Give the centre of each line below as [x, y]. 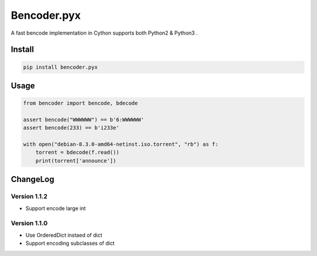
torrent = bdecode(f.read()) [77, 152]
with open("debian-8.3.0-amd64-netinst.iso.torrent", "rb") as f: [121, 144]
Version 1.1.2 [29, 197]
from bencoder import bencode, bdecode [80, 103]
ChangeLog [33, 179]
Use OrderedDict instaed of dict [64, 235]
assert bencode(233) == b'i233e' [71, 128]
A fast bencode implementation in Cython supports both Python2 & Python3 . [104, 33]
